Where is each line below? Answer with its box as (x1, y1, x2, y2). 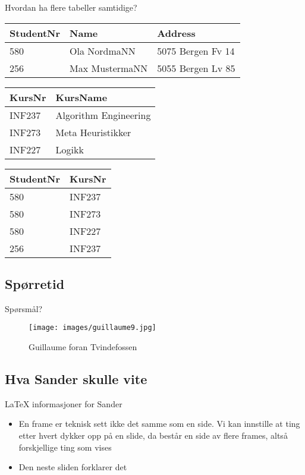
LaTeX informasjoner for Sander (5, 397, 122, 410)
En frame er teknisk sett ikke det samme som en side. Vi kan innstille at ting (18, 417, 300, 430)
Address (157, 26, 196, 40)
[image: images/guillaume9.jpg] (29, 323, 156, 332)
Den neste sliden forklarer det (18, 461, 127, 473)
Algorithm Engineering (55, 108, 151, 122)
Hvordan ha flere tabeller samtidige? (5, 1, 137, 13)
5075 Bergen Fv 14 (157, 43, 235, 58)
